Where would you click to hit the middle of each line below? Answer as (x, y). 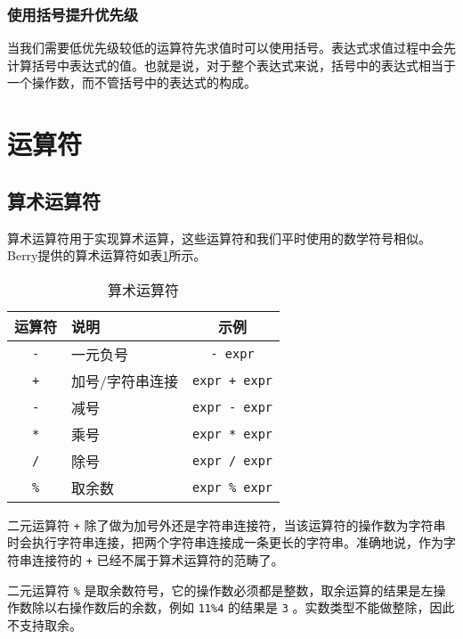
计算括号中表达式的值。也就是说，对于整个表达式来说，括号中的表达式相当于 (231, 65)
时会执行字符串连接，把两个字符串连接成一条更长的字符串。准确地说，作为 (225, 542)
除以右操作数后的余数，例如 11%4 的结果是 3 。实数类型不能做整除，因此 (243, 607)
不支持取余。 (45, 624)
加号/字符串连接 (125, 381)
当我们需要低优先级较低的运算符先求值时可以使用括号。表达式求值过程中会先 (231, 48)
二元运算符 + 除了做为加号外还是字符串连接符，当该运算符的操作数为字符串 (227, 524)
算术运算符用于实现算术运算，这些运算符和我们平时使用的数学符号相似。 (219, 238)
